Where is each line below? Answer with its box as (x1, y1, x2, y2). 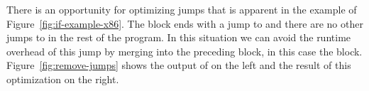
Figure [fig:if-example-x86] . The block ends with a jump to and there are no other (6, 16, 363, 31)
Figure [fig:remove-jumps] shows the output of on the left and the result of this (6, 58, 351, 73)
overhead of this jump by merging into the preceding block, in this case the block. (6, 43, 363, 58)
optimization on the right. (6, 71, 119, 86)
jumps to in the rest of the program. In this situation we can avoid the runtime (6, 30, 351, 45)
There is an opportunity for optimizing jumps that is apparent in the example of (6, 2, 357, 16)
